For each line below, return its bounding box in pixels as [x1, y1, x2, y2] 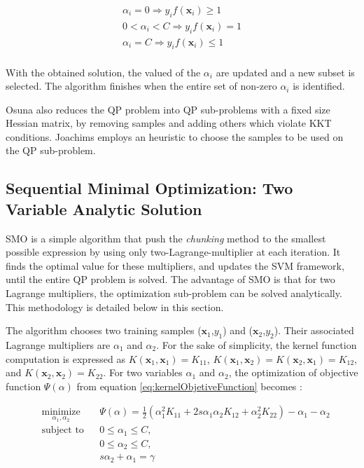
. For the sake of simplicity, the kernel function [156, 338, 357, 352]
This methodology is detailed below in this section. [6, 299, 224, 314]
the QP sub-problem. [6, 143, 96, 158]
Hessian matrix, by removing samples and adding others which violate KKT [6, 116, 332, 130]
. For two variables [103, 365, 183, 380]
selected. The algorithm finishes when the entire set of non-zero [6, 78, 277, 93]
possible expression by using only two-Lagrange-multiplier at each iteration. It [6, 245, 341, 259]
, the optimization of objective [228, 365, 358, 380]
